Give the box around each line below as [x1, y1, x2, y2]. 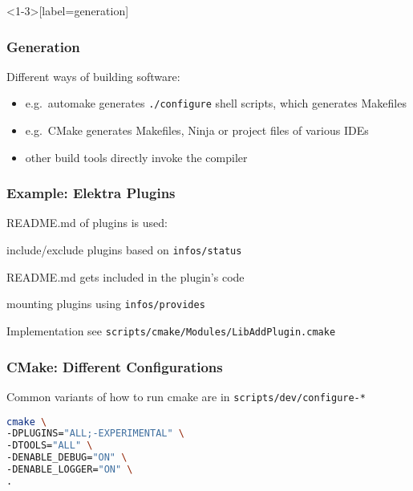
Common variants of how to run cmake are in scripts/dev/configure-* [6, 388, 366, 404]
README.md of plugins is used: [6, 214, 168, 231]
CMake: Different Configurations [6, 356, 223, 376]
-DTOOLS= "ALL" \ [6, 440, 93, 452]
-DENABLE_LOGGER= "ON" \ [6, 464, 133, 475]
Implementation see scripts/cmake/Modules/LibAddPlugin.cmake [6, 322, 336, 339]
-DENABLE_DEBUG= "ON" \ [6, 452, 128, 464]
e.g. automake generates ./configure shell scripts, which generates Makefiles [25, 95, 407, 112]
